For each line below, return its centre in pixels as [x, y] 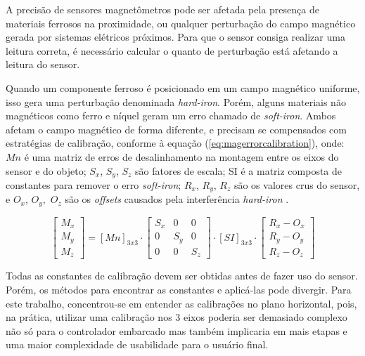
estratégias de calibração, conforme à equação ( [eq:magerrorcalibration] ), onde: [175, 143]
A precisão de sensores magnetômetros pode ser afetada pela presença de [162, 9]
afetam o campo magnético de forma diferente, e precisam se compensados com [176, 129]
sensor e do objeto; [46, 170]
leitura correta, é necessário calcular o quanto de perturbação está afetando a [172, 50]
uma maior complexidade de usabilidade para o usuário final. [137, 344]
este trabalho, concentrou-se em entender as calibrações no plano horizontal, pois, [181, 303]
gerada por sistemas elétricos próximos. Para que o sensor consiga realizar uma [175, 37]
